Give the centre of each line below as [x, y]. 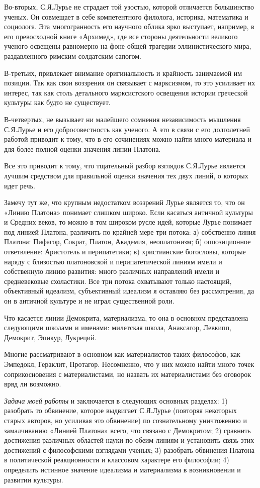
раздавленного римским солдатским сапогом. [73, 56]
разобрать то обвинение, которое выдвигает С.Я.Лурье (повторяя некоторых [120, 410]
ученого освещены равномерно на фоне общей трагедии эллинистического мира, [128, 46]
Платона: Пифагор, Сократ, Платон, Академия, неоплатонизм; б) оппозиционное [127, 241]
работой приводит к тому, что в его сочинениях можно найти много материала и [128, 139]
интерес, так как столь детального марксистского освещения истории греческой [126, 92]
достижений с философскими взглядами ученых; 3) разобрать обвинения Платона [129, 450]
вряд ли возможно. [33, 384]
